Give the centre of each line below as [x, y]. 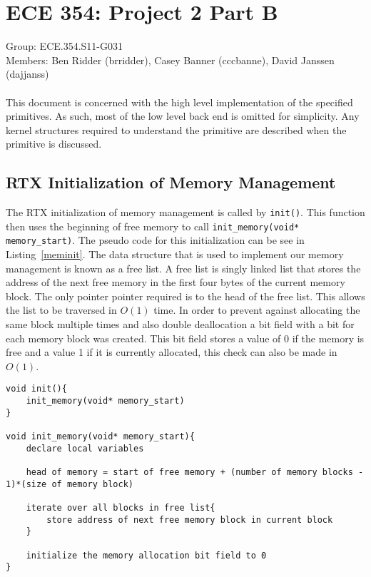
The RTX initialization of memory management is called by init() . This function [185, 212]
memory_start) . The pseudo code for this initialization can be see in [155, 240]
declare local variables [85, 448]
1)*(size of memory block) [70, 484]
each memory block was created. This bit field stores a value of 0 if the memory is [185, 338]
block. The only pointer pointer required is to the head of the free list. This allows [185, 296]
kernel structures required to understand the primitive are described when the [176, 129]
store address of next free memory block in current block [190, 520]
